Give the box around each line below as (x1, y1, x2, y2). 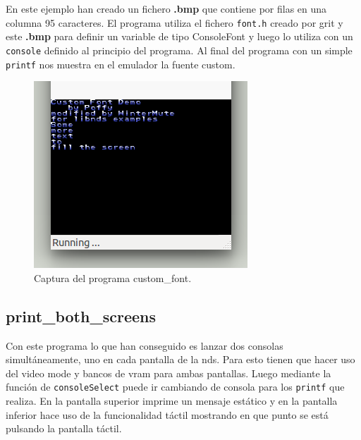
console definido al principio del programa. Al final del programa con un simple (6, 42, 353, 57)
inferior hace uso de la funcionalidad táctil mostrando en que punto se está (6, 407, 329, 422)
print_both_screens (6, 305, 156, 326)
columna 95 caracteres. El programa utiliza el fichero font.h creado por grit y (6, 15, 343, 30)
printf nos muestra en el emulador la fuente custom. (6, 56, 235, 71)
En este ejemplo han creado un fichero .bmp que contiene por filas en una (6, 1, 327, 16)
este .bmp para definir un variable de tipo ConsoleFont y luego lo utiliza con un (6, 29, 353, 44)
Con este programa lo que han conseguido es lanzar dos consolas (6, 338, 283, 353)
